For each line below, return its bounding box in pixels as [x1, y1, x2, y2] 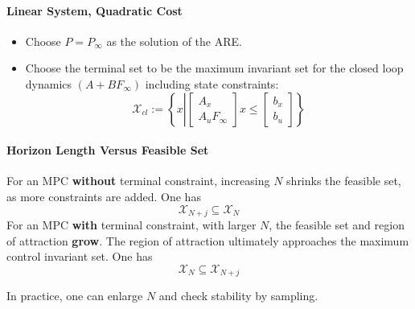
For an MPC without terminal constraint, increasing [6, 172, 270, 189]
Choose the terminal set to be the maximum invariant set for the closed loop [25, 60, 404, 76]
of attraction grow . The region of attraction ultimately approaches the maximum [6, 232, 409, 249]
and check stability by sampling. [158, 287, 318, 304]
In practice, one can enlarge [6, 287, 143, 304]
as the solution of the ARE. [106, 32, 242, 49]
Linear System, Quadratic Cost [6, 2, 183, 19]
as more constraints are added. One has [6, 187, 201, 204]
